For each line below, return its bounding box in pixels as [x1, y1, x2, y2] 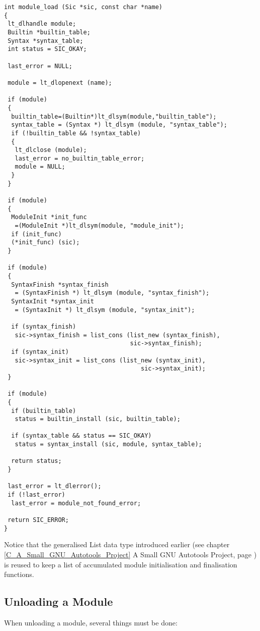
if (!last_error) [8, 491, 65, 499]
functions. [4, 569, 34, 580]
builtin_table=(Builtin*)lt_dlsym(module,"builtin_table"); [11, 113, 217, 120]
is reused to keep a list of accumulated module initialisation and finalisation [4, 559, 237, 569]
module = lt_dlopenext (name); [8, 79, 112, 86]
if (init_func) [11, 230, 62, 238]
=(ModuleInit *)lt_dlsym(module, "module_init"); [15, 222, 184, 230]
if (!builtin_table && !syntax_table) [11, 129, 141, 137]
